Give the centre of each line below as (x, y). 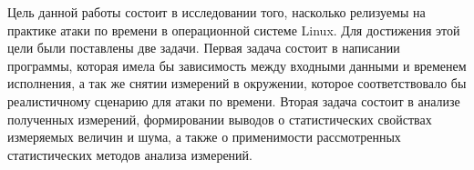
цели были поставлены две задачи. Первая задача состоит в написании (204, 48)
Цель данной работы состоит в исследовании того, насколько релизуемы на (216, 12)
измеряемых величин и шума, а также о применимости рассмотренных (204, 137)
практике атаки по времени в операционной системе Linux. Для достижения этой (234, 30)
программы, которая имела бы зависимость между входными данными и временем (237, 65)
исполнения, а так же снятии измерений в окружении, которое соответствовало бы (237, 83)
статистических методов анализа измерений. (130, 154)
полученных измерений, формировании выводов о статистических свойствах (220, 119)
